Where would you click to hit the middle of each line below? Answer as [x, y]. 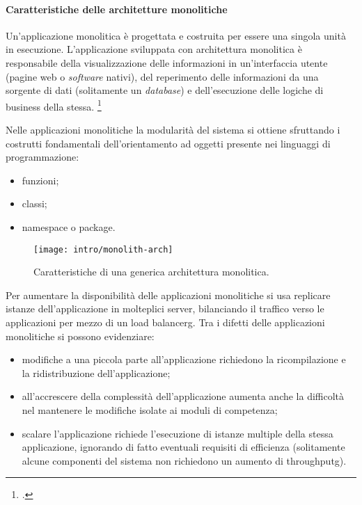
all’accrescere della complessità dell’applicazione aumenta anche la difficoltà [183, 396]
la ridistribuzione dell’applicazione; [96, 372]
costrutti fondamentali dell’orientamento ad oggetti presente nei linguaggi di [168, 143]
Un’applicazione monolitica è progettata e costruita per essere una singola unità [176, 35]
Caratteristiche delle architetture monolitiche [117, 9]
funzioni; [40, 180]
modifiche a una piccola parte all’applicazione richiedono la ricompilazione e [184, 359]
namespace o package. [69, 226]
